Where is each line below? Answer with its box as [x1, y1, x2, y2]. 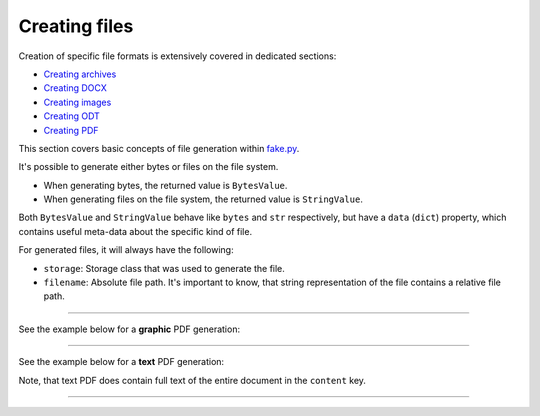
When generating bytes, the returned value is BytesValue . [43, 179, 288, 191]
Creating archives [43, 68, 117, 80]
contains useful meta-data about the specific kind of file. [18, 225, 253, 237]
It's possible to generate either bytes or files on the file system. [18, 161, 279, 173]
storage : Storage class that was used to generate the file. [43, 262, 285, 274]
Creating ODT [43, 110, 100, 122]
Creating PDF [43, 124, 99, 136]
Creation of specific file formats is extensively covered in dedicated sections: [18, 50, 337, 62]
